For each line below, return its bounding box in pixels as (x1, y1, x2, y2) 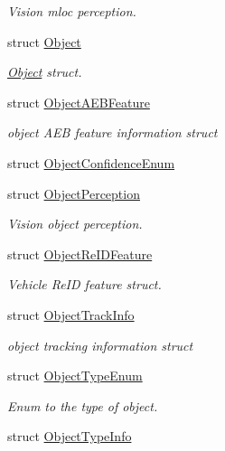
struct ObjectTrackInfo (7, 305, 135, 324)
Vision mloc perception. (7, 2, 136, 20)
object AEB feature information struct (7, 123, 218, 142)
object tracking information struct (7, 335, 193, 354)
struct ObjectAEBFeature (7, 92, 150, 111)
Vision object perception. (7, 214, 143, 233)
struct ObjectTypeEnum (7, 366, 143, 385)
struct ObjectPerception (7, 183, 140, 202)
